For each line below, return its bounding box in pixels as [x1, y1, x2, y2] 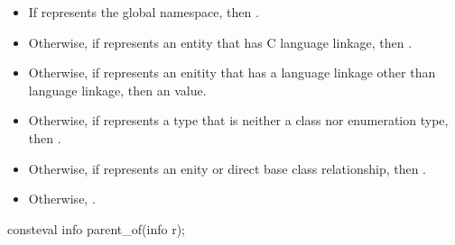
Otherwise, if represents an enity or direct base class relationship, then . [28, 159, 426, 177]
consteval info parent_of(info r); [7, 219, 185, 238]
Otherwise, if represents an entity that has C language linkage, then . [28, 32, 413, 51]
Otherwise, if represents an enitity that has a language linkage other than [28, 63, 436, 82]
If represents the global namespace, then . [28, 3, 259, 21]
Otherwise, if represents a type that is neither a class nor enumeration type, [28, 111, 449, 130]
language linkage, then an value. [28, 80, 207, 99]
